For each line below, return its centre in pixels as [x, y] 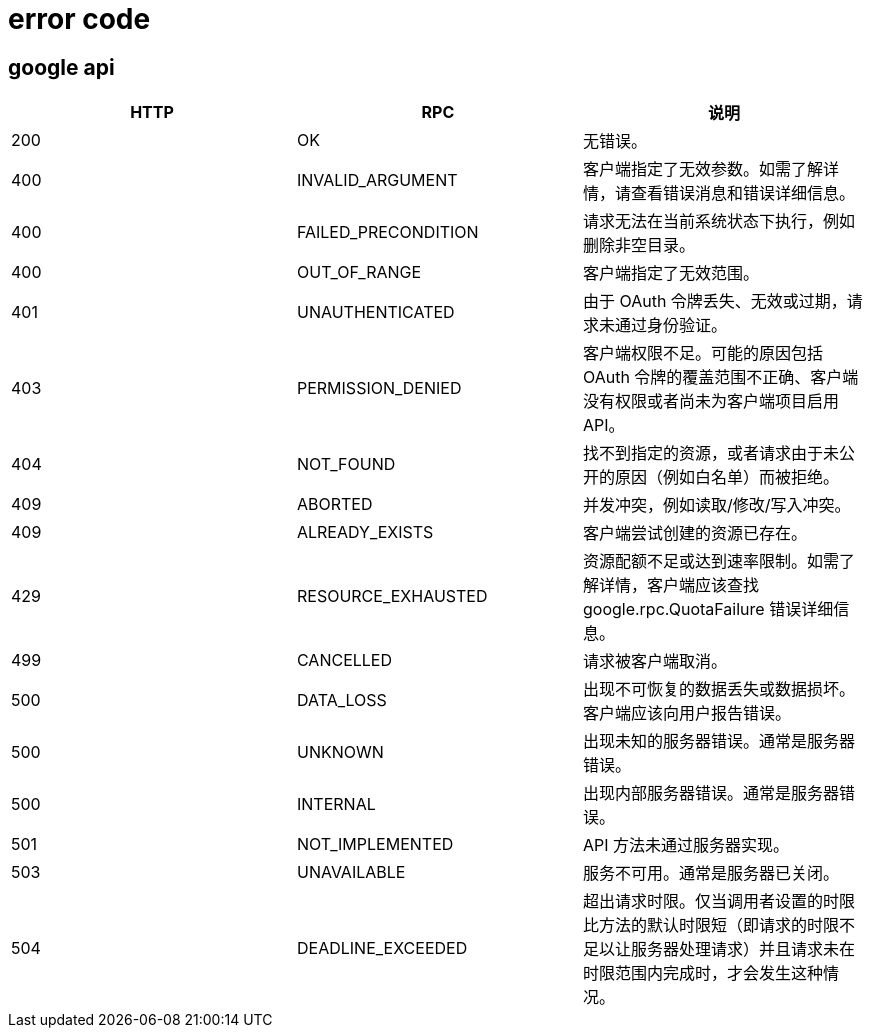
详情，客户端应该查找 [678, 585]
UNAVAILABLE [351, 872]
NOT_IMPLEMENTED [375, 844]
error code [79, 19]
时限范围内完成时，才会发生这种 [702, 973]
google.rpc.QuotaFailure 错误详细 [708, 609]
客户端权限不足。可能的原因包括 [702, 353]
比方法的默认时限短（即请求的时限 [710, 925]
